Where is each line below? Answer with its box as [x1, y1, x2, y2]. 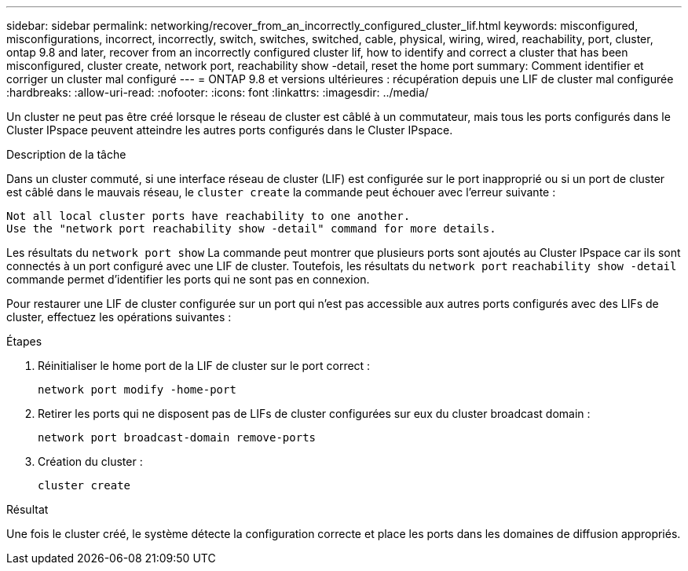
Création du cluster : [38, 455, 143, 468]
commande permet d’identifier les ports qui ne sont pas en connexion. [6, 273, 370, 286]
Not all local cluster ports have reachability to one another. [6, 210, 411, 222]
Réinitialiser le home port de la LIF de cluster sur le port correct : [38, 359, 371, 372]
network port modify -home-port [38, 383, 236, 396]
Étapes [6, 335, 42, 348]
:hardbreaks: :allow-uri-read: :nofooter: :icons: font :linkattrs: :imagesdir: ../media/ [6, 86, 429, 99]
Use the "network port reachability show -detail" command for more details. [6, 222, 496, 235]
